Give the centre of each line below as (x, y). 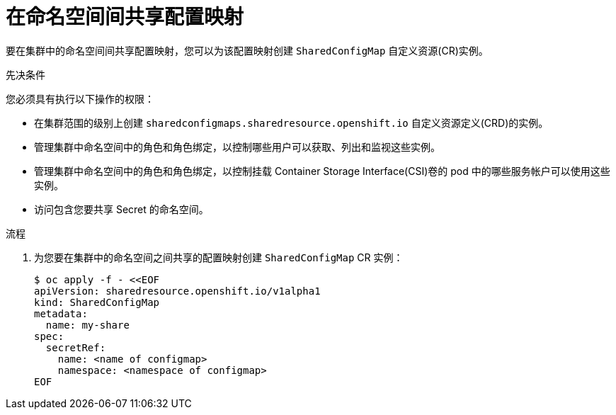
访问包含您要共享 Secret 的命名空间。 (121, 209)
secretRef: (76, 347)
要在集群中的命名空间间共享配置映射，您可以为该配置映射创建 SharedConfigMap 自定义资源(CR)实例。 (247, 50)
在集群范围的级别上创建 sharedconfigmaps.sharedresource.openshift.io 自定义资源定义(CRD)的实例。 (291, 123)
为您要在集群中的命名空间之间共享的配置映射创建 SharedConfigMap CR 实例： (219, 257)
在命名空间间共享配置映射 (125, 17)
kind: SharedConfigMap (97, 302)
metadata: (61, 313)
